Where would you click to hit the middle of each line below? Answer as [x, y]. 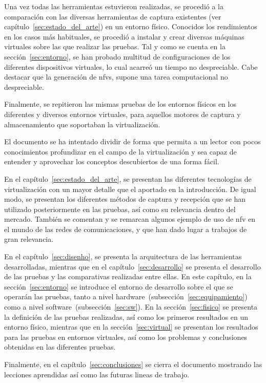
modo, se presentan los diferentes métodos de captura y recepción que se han [125, 199]
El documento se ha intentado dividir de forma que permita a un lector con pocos [132, 141]
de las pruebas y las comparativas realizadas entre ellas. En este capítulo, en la [128, 276]
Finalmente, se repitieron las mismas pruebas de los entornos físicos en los [120, 104]
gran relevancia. [29, 239]
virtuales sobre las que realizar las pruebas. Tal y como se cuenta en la [115, 46]
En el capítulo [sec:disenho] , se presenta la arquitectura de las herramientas [123, 256]
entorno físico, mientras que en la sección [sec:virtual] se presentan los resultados [131, 327]
